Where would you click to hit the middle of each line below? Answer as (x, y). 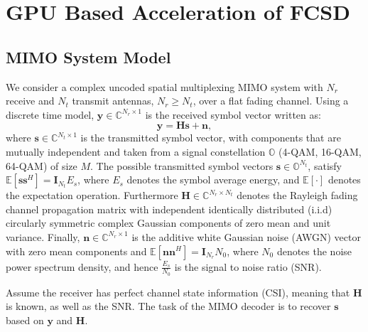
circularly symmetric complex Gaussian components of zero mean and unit (168, 223)
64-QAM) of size (42, 165)
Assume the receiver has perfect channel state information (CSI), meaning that (178, 292)
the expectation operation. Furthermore (92, 195)
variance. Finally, (43, 236)
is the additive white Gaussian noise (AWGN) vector (246, 236)
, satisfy (325, 165)
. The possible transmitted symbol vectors (182, 165)
